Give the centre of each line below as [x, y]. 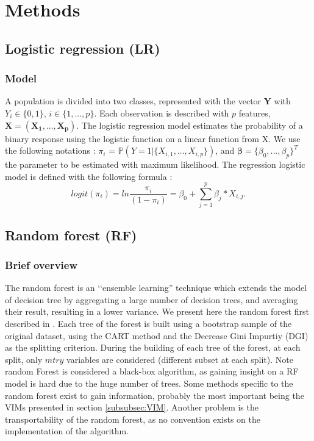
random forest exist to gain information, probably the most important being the [155, 395]
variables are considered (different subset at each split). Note [180, 359]
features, [255, 113]
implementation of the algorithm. [67, 431]
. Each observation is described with [162, 113]
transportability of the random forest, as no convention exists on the [133, 419]
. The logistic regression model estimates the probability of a [190, 125]
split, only [24, 359]
